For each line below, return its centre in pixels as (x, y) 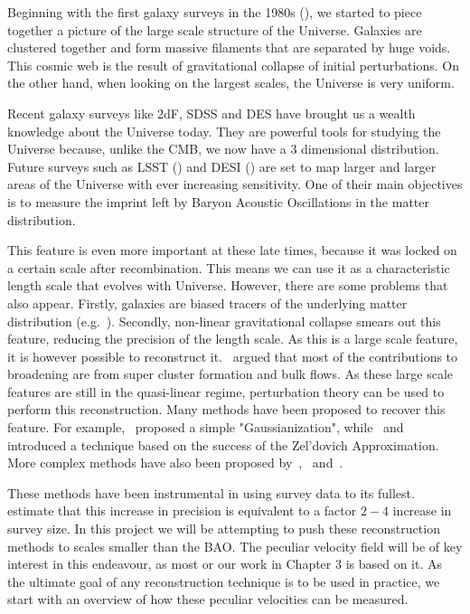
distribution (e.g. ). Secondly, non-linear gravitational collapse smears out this (224, 321)
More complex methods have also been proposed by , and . (175, 463)
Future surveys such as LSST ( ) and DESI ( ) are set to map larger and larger (222, 166)
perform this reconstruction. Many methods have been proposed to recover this (226, 409)
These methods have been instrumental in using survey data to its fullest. (211, 492)
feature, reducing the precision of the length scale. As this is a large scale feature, (233, 339)
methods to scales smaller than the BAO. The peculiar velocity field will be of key (235, 546)
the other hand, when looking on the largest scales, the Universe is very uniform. (231, 83)
